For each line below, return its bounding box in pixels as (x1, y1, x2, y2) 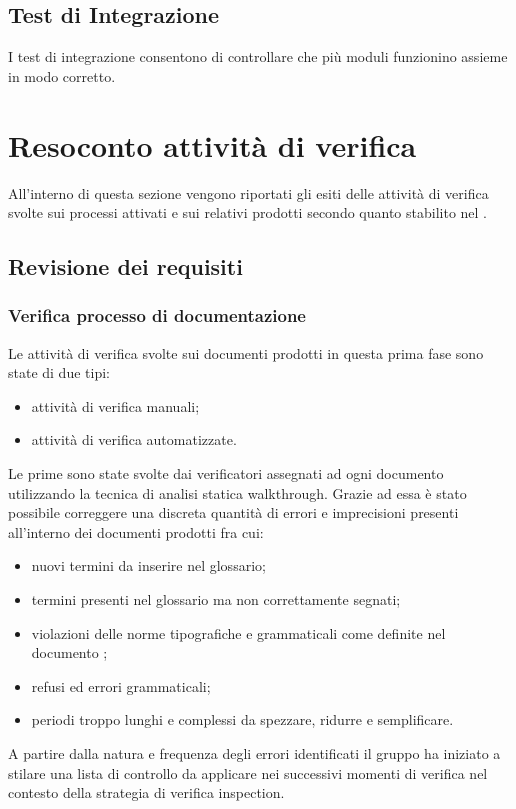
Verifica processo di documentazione (8, 303, 306, 328)
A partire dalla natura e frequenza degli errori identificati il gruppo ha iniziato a (8, 743, 501, 764)
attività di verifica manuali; (31, 395, 200, 416)
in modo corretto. (8, 65, 116, 86)
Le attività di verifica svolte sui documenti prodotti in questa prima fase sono (8, 342, 484, 363)
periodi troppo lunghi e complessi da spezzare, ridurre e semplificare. (31, 709, 454, 730)
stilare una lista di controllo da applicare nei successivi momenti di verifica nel (8, 762, 488, 783)
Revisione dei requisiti (8, 251, 243, 282)
